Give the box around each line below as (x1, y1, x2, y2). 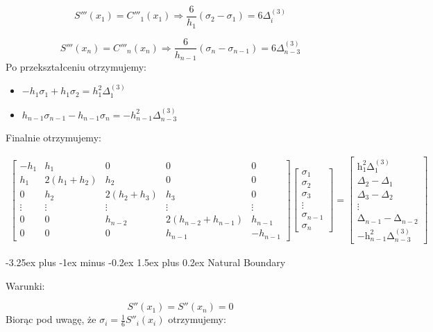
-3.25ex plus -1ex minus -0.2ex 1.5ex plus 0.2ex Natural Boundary (6, 255, 286, 270)
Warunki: (6, 278, 45, 292)
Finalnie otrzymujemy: (6, 130, 101, 145)
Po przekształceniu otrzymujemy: (6, 60, 146, 74)
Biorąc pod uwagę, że (6, 312, 96, 326)
